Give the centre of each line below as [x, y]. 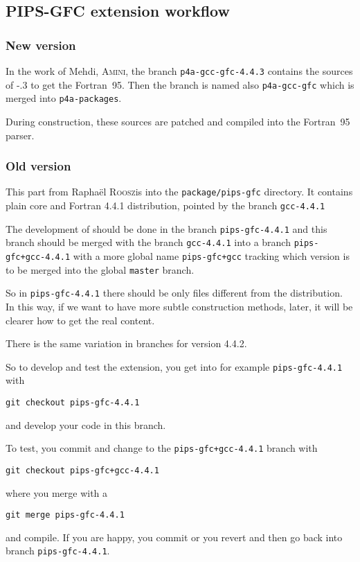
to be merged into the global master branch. [100, 269]
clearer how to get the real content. [80, 320]
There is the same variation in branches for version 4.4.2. [126, 343]
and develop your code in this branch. [86, 424]
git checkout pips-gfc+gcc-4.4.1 [82, 470]
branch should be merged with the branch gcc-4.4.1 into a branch [148, 242]
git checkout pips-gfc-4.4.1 [73, 403]
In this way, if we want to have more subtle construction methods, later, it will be [179, 306]
